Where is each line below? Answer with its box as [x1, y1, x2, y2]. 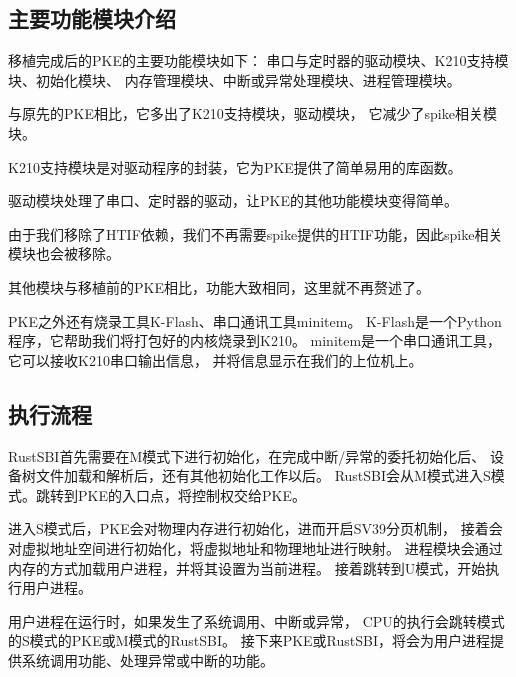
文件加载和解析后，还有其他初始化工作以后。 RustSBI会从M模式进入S [35, 465, 491, 486]
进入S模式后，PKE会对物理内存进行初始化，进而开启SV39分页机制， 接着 [8, 518, 489, 539]
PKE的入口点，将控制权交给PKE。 [77, 484, 306, 505]
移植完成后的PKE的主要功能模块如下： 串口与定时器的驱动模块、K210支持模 [8, 50, 509, 71]
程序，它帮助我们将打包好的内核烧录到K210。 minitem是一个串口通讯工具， [8, 330, 502, 351]
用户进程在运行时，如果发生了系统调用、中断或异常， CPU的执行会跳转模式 [8, 610, 505, 631]
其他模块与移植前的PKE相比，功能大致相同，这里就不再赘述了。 [8, 276, 430, 297]
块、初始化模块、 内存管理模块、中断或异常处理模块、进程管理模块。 [8, 69, 461, 90]
